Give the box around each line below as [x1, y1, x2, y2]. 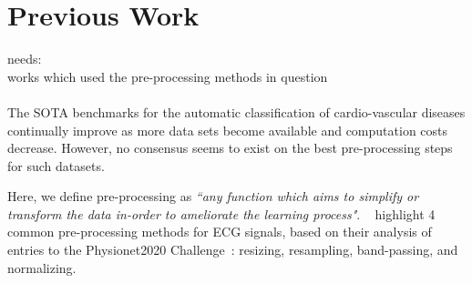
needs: [7, 49, 42, 68]
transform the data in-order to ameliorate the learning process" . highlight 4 [7, 204, 436, 223]
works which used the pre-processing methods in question [7, 66, 328, 86]
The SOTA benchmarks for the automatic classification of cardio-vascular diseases [7, 102, 466, 121]
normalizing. [7, 258, 77, 277]
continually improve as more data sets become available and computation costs [7, 120, 448, 139]
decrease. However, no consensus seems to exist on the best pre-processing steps [7, 138, 453, 157]
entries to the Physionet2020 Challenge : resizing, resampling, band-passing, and [7, 240, 458, 259]
